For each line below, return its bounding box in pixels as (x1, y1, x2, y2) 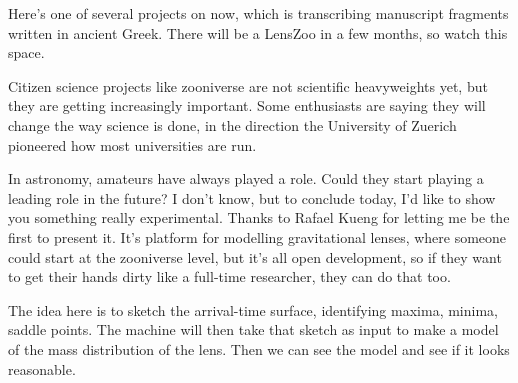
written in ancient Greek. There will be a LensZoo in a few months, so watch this (8, 22, 508, 43)
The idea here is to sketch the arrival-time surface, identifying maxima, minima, (8, 299, 498, 320)
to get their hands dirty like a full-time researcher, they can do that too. (8, 266, 451, 287)
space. (8, 42, 45, 63)
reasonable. (8, 358, 76, 379)
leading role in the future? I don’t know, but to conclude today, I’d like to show (8, 187, 496, 208)
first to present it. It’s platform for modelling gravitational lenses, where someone (8, 226, 507, 247)
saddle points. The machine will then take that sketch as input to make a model (8, 319, 499, 340)
